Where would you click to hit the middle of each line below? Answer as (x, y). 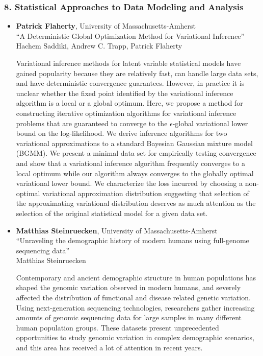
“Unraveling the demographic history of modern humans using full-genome (133, 240)
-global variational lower (210, 123)
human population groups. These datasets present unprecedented (117, 327)
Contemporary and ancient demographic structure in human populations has (136, 277)
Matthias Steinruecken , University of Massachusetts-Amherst (117, 230)
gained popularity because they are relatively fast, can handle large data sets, (137, 73)
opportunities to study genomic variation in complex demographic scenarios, (135, 337)
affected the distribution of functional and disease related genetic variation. (133, 298)
